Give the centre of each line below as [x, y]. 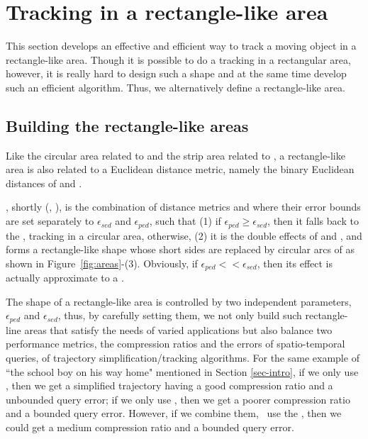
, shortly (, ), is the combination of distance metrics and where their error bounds [183, 207]
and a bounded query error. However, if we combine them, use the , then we [174, 413]
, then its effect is [295, 263]
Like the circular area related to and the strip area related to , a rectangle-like [175, 155]
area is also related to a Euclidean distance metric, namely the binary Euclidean [180, 169]
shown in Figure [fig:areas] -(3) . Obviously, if [102, 263]
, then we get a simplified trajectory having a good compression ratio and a [169, 385]
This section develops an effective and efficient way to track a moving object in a [181, 46]
